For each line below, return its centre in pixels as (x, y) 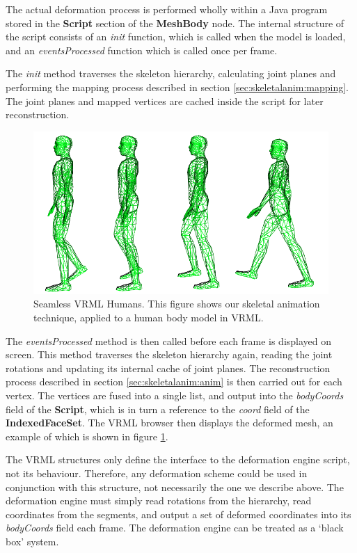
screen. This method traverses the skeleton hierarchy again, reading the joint (169, 354)
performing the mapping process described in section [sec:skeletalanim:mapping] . (177, 87)
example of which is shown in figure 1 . (87, 436)
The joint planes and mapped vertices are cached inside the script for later (165, 101)
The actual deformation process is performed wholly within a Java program (167, 9)
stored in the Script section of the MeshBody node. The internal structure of (175, 23)
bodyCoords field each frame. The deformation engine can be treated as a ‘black (175, 528)
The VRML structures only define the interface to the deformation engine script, (178, 459)
